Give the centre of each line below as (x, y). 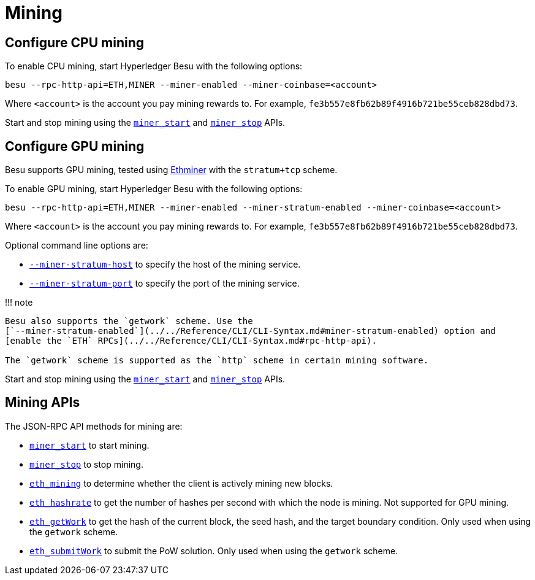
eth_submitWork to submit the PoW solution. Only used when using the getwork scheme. (214, 551)
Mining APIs (43, 403)
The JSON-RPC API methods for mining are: (94, 426)
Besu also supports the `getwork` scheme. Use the (129, 321)
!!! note (19, 303)
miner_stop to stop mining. (86, 464)
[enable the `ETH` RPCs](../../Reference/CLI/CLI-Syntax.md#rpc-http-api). (191, 341)
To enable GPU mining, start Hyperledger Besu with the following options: (154, 189)
